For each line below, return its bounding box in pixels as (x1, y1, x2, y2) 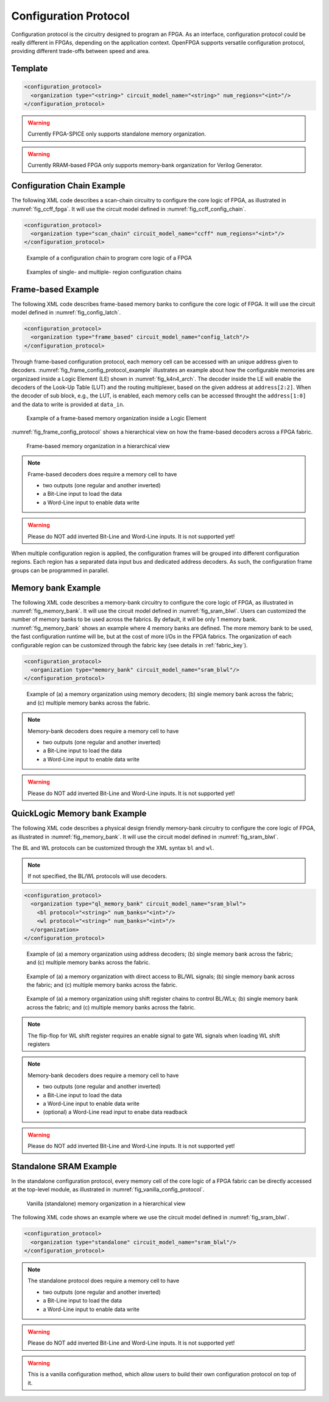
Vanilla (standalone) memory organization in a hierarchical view (26, 1200, 186, 1207)
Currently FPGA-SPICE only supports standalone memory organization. (27, 130, 207, 137)
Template (11, 64, 48, 74)
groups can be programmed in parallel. (11, 567, 109, 574)
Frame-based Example (11, 284, 99, 294)
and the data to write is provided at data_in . (11, 401, 125, 408)
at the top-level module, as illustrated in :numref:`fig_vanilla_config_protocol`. (11, 1186, 205, 1193)
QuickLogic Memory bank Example (11, 808, 147, 819)
